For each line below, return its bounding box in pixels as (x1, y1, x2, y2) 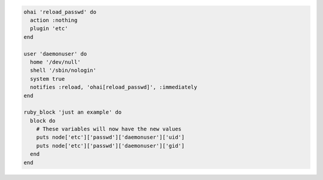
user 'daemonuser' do (23, 50, 87, 57)
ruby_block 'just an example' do (23, 109, 122, 116)
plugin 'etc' (30, 25, 68, 32)
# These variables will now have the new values (36, 126, 182, 133)
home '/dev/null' (30, 59, 81, 65)
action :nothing (30, 17, 78, 23)
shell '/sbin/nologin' (30, 67, 97, 74)
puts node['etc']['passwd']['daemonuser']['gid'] (36, 142, 185, 149)
